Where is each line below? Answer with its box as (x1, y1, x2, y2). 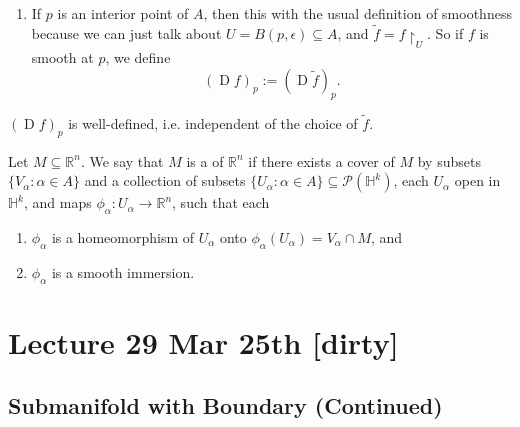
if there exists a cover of (248, 150, 395, 171)
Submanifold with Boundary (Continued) (8, 390, 443, 421)
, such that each (172, 192, 270, 213)
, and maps (24, 192, 92, 213)
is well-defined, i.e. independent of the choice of (68, 112, 358, 133)
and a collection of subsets (84, 170, 246, 191)
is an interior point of (57, 3, 189, 23)
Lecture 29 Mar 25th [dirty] (8, 321, 399, 362)
